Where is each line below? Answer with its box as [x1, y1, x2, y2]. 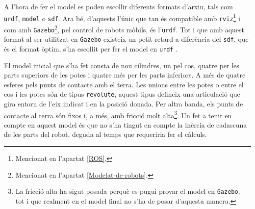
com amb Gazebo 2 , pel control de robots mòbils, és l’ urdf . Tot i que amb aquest [4, 23, 245, 34]
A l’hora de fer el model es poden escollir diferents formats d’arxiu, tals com [4, 1, 233, 11]
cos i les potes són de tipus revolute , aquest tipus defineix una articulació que [4, 89, 240, 99]
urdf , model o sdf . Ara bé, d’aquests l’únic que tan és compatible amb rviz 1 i [4, 11, 240, 23]
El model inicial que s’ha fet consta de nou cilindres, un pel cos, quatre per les [4, 60, 239, 70]
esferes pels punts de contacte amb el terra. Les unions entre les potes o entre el [4, 79, 244, 89]
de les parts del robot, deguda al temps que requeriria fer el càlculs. [4, 129, 207, 139]
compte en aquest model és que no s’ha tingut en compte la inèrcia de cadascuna [4, 119, 247, 130]
